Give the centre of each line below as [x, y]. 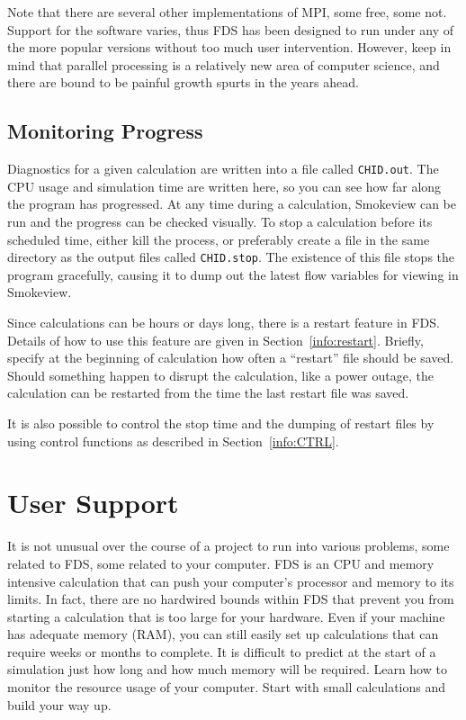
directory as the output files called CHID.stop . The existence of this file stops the [231, 257]
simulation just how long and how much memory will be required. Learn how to [227, 669]
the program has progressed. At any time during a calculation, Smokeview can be [232, 204]
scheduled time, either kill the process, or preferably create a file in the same [219, 239]
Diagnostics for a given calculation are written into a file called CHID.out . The [223, 169]
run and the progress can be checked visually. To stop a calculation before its [220, 222]
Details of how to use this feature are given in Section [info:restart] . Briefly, [215, 340]
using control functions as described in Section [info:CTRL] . [173, 441]
